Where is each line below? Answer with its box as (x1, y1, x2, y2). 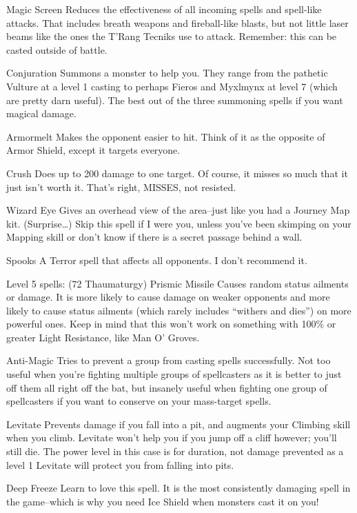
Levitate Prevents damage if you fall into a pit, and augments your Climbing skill (6, 416, 351, 431)
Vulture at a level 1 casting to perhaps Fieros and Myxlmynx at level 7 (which (6, 79, 338, 93)
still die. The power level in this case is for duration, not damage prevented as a (6, 444, 344, 459)
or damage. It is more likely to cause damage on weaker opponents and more (6, 290, 330, 304)
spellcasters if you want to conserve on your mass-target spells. (6, 394, 272, 408)
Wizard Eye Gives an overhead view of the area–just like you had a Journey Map (6, 203, 350, 217)
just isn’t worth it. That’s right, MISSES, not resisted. (6, 179, 236, 194)
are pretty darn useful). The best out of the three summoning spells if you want (6, 92, 343, 107)
